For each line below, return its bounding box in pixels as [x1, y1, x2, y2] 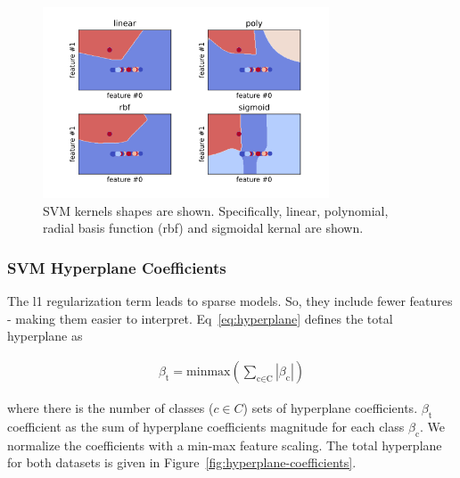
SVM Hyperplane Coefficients [7, 256, 226, 278]
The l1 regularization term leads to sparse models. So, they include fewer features [7, 292, 453, 310]
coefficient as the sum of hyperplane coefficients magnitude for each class [7, 416, 405, 435]
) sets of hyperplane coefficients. [242, 398, 418, 416]
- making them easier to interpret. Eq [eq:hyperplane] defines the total [7, 309, 393, 327]
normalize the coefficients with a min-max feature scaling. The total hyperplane [7, 435, 442, 454]
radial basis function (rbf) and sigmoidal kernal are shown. [43, 218, 364, 237]
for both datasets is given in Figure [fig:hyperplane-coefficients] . [7, 453, 357, 472]
